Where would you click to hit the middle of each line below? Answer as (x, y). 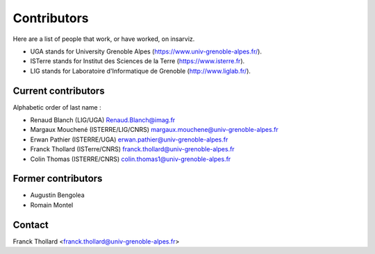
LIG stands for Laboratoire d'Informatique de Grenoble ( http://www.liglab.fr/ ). (141, 71)
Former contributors (58, 179)
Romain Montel (52, 205)
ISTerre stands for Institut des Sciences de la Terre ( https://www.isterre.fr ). (137, 61)
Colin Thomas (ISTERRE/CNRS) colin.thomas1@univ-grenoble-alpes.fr (131, 159)
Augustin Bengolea (57, 195)
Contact (31, 225)
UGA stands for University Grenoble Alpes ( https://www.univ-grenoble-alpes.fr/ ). (146, 51)
